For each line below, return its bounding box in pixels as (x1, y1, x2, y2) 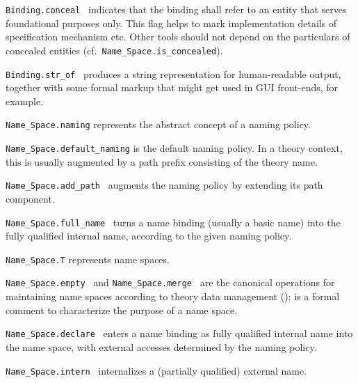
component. (6, 191, 55, 205)
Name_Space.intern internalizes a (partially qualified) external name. (6, 363, 307, 377)
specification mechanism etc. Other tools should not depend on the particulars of (6, 29, 350, 44)
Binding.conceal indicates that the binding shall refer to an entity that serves (6, 2, 347, 16)
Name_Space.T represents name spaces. (6, 251, 170, 266)
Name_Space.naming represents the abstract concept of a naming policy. (6, 117, 311, 132)
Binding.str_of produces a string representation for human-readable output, (6, 66, 341, 81)
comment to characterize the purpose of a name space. (6, 302, 238, 317)
